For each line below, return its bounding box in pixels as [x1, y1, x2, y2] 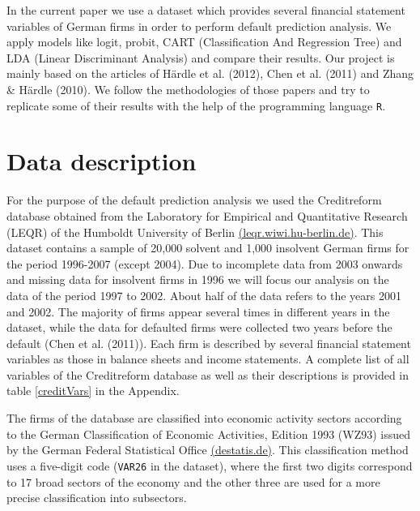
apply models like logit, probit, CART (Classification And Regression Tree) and [6, 33, 402, 50]
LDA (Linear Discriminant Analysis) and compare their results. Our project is [6, 49, 395, 66]
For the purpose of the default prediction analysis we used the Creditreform [6, 191, 382, 208]
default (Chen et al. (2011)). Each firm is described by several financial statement [6, 334, 411, 351]
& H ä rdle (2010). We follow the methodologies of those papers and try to [6, 80, 370, 97]
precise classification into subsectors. [6, 489, 187, 506]
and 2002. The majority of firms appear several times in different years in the [6, 303, 390, 320]
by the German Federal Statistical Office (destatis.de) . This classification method [6, 441, 409, 458]
